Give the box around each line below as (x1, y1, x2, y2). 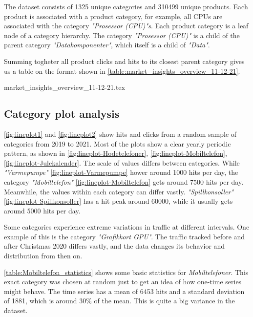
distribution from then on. (4, 251, 83, 261)
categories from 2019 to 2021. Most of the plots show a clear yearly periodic (4, 138, 231, 148)
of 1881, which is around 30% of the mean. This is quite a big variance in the (4, 296, 235, 306)
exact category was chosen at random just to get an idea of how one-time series (4, 276, 242, 287)
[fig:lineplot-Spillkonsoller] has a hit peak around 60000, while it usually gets (4, 196, 233, 206)
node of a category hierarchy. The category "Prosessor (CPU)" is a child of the (4, 30, 240, 40)
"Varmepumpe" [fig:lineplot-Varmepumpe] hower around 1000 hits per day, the (4, 167, 238, 177)
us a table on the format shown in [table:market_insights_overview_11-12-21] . (4, 65, 240, 76)
